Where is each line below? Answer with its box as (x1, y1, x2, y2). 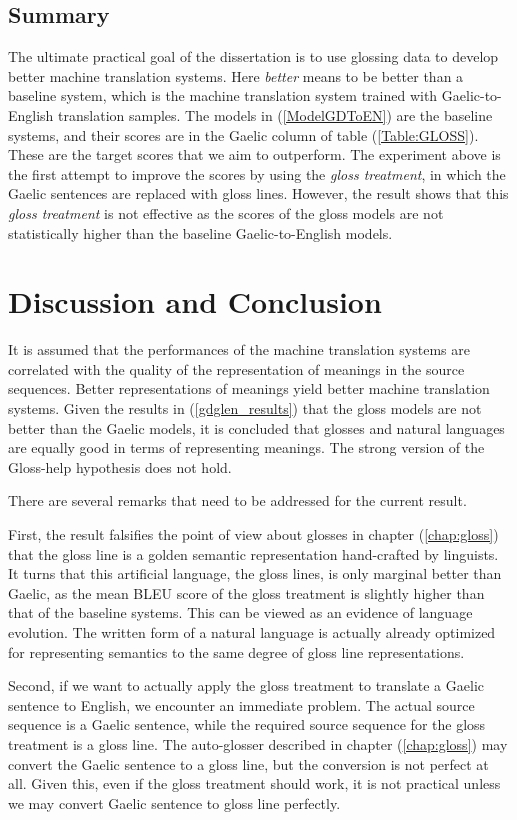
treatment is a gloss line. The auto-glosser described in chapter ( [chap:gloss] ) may (8, 733, 508, 754)
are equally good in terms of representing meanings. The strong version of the (8, 437, 485, 458)
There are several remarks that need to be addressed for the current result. (8, 490, 467, 511)
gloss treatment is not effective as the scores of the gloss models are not (8, 202, 444, 223)
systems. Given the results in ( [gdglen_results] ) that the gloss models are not (8, 398, 482, 419)
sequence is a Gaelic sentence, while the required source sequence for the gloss (8, 714, 486, 735)
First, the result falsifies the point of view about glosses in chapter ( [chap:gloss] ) (8, 524, 499, 545)
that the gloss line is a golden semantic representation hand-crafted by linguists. (8, 543, 499, 564)
